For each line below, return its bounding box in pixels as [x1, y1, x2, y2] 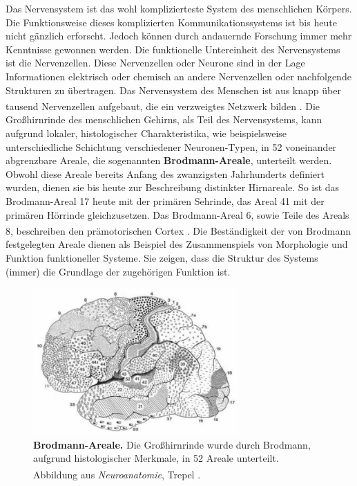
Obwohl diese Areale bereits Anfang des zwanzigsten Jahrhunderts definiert [6, 166, 325, 181]
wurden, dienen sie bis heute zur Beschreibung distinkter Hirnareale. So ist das [6, 180, 340, 195]
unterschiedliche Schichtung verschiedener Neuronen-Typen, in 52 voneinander [6, 139, 337, 154]
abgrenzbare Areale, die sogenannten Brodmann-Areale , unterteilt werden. [6, 153, 332, 168]
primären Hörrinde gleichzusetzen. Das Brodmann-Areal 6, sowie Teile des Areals [6, 207, 349, 222]
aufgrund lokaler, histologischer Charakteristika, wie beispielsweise [6, 126, 287, 140]
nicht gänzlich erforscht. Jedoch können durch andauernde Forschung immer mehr [6, 28, 352, 43]
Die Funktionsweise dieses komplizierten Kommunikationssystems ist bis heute [6, 15, 337, 29]
